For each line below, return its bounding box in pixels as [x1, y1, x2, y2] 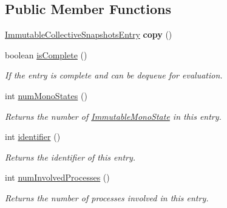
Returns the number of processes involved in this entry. [5, 191, 209, 204]
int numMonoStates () [5, 89, 87, 102]
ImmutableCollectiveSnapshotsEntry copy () [5, 28, 172, 41]
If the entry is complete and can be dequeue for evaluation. [5, 69, 223, 81]
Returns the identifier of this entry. [5, 150, 136, 163]
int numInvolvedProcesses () [5, 171, 110, 184]
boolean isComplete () [5, 48, 87, 61]
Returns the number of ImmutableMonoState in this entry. [5, 109, 222, 122]
